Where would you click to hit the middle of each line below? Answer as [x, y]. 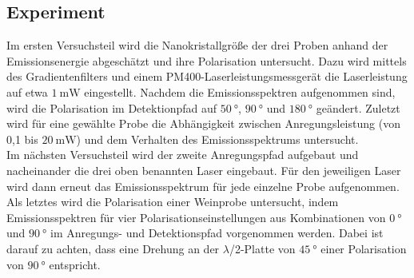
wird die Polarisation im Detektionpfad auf [112, 107]
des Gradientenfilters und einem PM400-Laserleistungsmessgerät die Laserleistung [207, 76]
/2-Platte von [262, 248]
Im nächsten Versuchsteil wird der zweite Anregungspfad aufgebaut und [183, 155]
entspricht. [75, 264]
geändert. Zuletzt [358, 107]
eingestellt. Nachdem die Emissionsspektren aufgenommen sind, [240, 91]
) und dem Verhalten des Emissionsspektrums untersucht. [217, 139]
